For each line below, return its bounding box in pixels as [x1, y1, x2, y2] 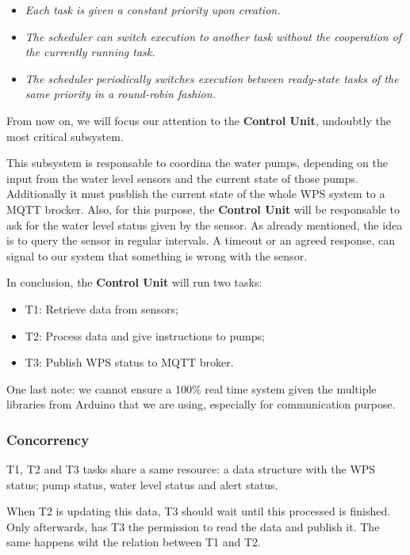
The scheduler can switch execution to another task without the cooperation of [25, 28, 402, 44]
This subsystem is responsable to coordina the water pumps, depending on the [6, 154, 389, 171]
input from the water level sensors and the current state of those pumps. [6, 169, 358, 186]
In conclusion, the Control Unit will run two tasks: [6, 274, 262, 291]
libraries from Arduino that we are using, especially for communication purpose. [6, 396, 396, 412]
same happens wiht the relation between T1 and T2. [6, 534, 262, 550]
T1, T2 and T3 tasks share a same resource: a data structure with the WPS [6, 461, 376, 477]
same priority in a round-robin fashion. [25, 86, 216, 102]
